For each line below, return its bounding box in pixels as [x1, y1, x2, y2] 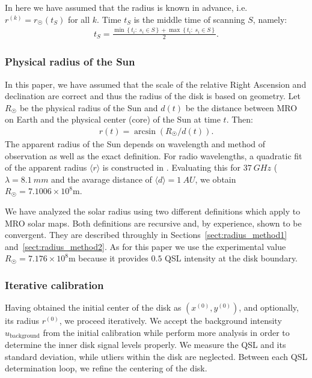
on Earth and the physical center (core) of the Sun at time [5, 113, 221, 126]
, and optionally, [239, 301, 299, 314]
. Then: [226, 113, 254, 126]
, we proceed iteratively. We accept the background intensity [59, 314, 282, 327]
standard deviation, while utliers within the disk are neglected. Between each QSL [5, 350, 308, 362]
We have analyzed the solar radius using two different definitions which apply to [5, 205, 301, 218]
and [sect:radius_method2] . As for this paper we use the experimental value [5, 240, 286, 252]
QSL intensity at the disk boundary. [165, 252, 298, 264]
